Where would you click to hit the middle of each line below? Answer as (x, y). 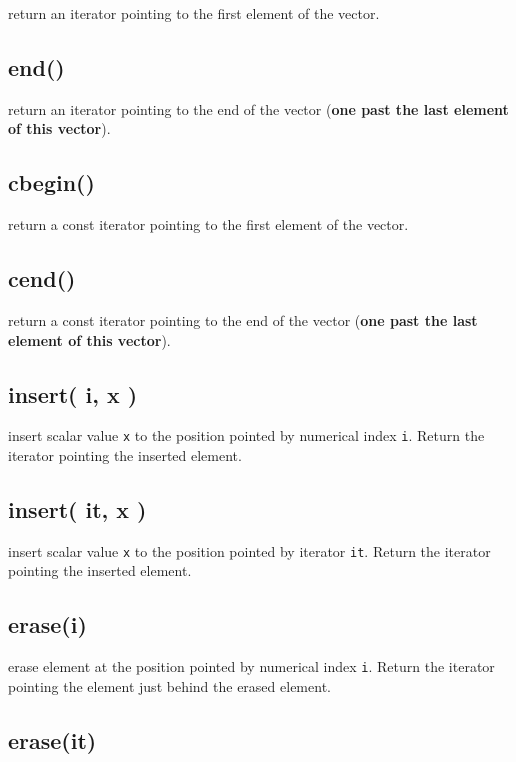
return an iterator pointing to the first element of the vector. (194, 13)
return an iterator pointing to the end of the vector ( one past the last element (258, 108)
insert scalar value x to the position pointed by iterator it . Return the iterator (249, 550)
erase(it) (52, 739)
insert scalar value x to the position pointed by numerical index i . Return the (246, 435)
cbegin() (51, 182)
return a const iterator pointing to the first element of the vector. (208, 224)
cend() (42, 278)
